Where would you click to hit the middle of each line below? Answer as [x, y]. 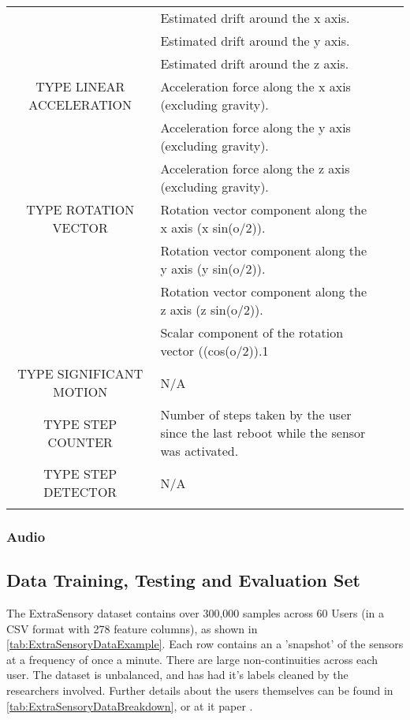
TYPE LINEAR [80, 86]
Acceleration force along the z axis [255, 168]
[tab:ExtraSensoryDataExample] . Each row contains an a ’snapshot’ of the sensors [205, 644]
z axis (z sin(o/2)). [212, 310]
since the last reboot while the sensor [263, 433]
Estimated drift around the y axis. [255, 41]
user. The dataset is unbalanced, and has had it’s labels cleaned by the [177, 675]
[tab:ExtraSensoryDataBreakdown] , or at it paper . [130, 705]
